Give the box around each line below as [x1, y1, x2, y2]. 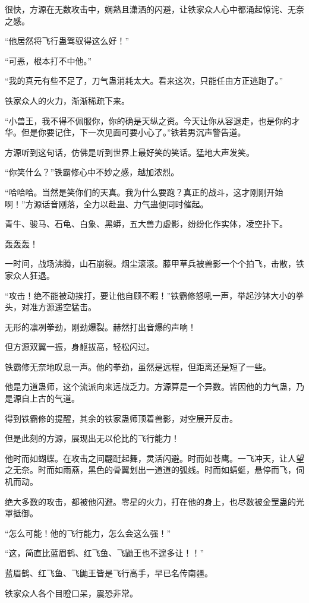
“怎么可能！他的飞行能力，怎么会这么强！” [5, 526, 171, 539]
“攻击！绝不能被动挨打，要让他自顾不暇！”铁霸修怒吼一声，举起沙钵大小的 [5, 289, 296, 301]
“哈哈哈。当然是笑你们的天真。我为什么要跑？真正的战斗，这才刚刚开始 [5, 185, 283, 198]
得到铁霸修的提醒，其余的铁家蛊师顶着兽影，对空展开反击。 [5, 412, 238, 424]
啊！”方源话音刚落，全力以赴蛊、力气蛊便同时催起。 [5, 197, 209, 210]
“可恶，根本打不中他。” [5, 54, 92, 67]
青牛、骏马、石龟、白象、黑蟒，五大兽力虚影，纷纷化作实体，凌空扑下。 [5, 217, 288, 230]
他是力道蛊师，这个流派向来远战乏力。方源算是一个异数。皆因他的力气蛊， [5, 380, 296, 393]
